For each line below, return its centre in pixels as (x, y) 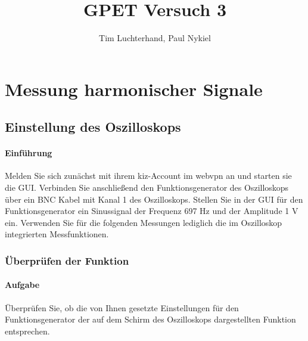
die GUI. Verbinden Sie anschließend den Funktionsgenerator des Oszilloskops (147, 187)
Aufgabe (22, 285)
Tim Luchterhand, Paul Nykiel (155, 38)
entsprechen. (27, 331)
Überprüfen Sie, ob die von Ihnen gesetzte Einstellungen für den (122, 307)
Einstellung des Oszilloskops (93, 127)
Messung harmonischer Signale (134, 89)
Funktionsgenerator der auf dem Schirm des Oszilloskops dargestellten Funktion (150, 319)
